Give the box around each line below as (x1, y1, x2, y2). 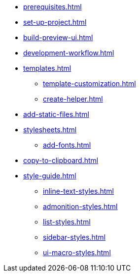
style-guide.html (23, 171, 76, 180)
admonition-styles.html (43, 202, 118, 211)
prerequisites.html (23, 2, 82, 11)
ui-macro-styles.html (43, 248, 111, 257)
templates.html (23, 64, 71, 72)
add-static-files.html (23, 110, 89, 118)
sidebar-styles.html (43, 233, 105, 241)
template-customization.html (43, 79, 136, 88)
